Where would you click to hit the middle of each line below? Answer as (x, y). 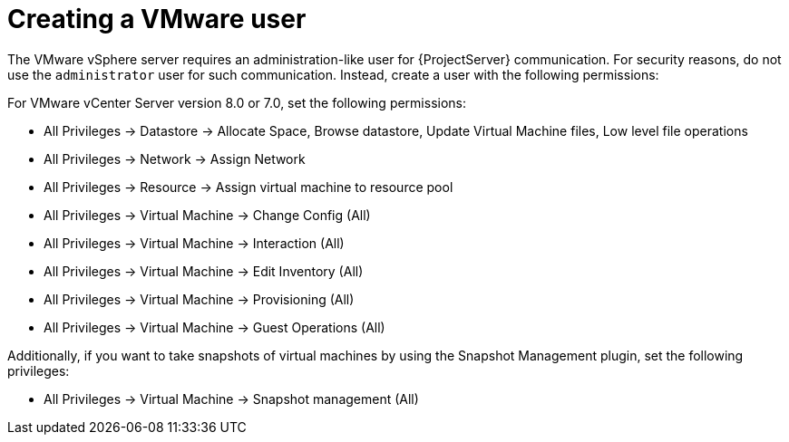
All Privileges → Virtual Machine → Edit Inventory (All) (204, 271)
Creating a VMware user (157, 19)
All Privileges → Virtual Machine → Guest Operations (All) (214, 327)
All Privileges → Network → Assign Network (175, 159)
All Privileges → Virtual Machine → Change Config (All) (207, 215)
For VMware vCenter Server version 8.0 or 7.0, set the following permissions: (237, 102)
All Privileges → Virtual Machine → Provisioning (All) (199, 299)
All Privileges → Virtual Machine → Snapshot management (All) (231, 399)
